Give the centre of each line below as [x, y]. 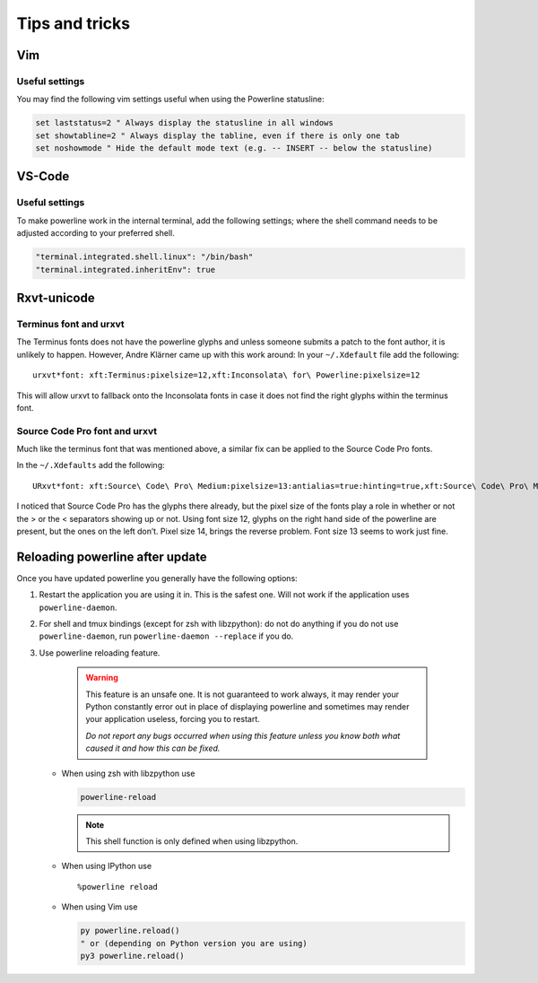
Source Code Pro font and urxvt [87, 431]
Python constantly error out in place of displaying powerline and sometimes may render [247, 707]
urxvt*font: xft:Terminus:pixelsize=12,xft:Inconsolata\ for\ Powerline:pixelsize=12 [226, 375]
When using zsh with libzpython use [128, 773]
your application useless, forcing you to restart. [173, 719]
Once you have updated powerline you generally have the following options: [157, 578]
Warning [102, 678]
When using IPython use [107, 866]
